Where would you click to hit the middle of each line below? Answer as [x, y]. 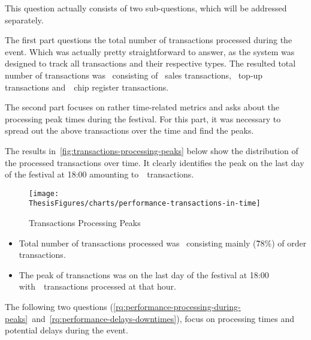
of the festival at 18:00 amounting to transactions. [99, 174]
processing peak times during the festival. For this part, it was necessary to [143, 118]
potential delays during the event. [67, 330]
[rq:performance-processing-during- [177, 306]
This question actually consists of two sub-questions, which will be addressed [146, 8]
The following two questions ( [59, 306]
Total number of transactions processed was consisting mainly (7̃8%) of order [163, 243]
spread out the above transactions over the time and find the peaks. [129, 130]
